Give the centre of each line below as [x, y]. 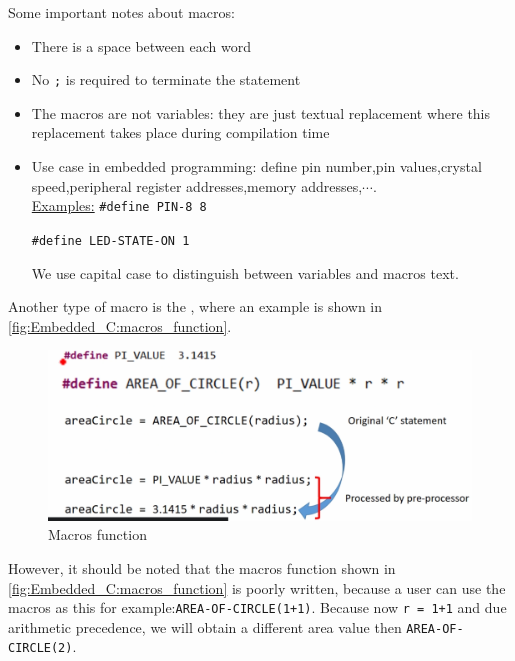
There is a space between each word [141, 45]
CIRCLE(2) [40, 648]
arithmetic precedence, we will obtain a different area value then [205, 626]
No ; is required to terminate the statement [166, 79]
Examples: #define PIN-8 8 [119, 205]
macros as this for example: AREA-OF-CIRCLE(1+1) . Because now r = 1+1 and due [257, 607]
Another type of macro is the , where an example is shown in [195, 306]
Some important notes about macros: [121, 12]
